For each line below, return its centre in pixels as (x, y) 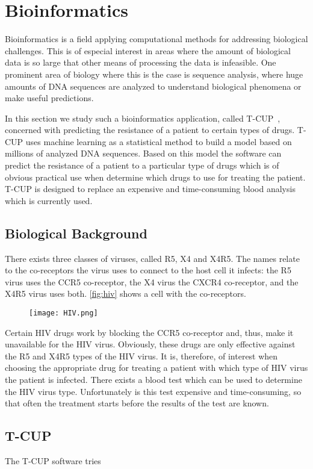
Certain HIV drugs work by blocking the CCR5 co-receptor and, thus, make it (149, 332)
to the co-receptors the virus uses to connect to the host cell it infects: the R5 (148, 270)
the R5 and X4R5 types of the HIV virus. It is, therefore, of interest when (141, 356)
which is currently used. (49, 200)
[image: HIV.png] (64, 313)
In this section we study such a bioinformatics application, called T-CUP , (143, 118)
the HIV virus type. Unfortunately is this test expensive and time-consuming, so (153, 391)
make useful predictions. (49, 98)
